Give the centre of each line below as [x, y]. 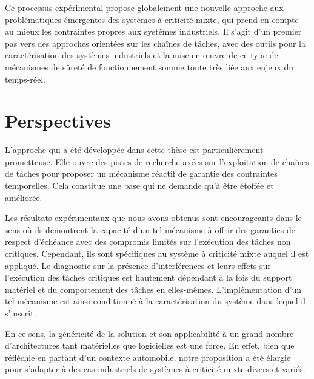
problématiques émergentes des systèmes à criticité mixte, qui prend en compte [152, 19]
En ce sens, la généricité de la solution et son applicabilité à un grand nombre [149, 333]
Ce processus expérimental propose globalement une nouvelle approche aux [144, 7]
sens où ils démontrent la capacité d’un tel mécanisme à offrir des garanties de [150, 229]
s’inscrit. [21, 313]
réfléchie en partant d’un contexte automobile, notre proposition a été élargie [148, 357]
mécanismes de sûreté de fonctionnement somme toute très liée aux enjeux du [149, 67]
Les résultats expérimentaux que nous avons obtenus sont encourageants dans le [153, 218]
